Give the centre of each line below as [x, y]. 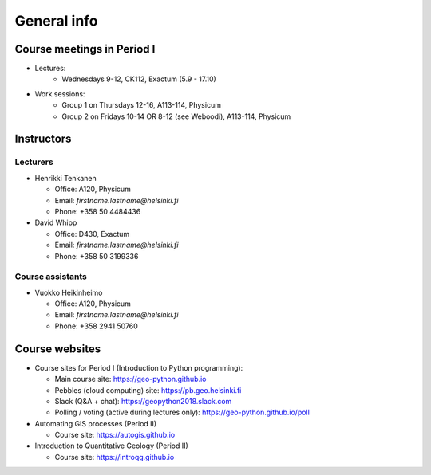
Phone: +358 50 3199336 [97, 256]
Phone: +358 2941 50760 [97, 326]
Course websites [58, 349]
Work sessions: [60, 94]
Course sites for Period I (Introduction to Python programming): [139, 367]
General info [57, 21]
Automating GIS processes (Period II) [96, 423]
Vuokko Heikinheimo [69, 292]
